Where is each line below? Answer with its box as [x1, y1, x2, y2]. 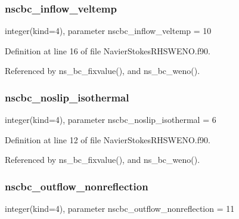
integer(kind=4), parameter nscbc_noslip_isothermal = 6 [5, 113, 216, 126]
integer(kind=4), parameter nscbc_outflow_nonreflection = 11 [5, 202, 235, 215]
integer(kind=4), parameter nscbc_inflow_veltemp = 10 [5, 24, 212, 37]
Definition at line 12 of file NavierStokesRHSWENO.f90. [5, 133, 210, 146]
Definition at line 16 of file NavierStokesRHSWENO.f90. [5, 44, 210, 57]
